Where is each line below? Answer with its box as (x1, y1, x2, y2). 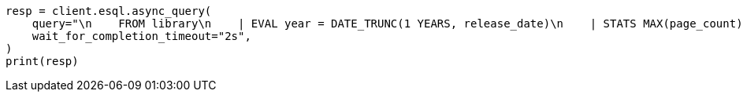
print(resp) (6, 55, 79, 67)
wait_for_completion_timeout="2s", (32, 30, 251, 42)
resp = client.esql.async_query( (6, 5, 212, 17)
